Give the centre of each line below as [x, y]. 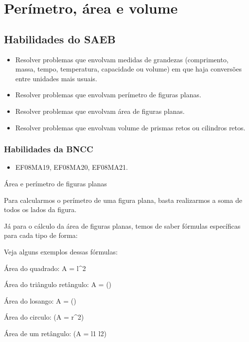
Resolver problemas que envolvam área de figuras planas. [100, 111]
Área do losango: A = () [40, 300]
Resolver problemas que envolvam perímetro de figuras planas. [108, 95]
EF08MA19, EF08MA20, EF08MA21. [71, 167]
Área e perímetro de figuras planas [55, 183]
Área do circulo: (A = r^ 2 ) [44, 317]
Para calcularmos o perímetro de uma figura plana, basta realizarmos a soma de [123, 200]
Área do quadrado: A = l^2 [45, 268]
